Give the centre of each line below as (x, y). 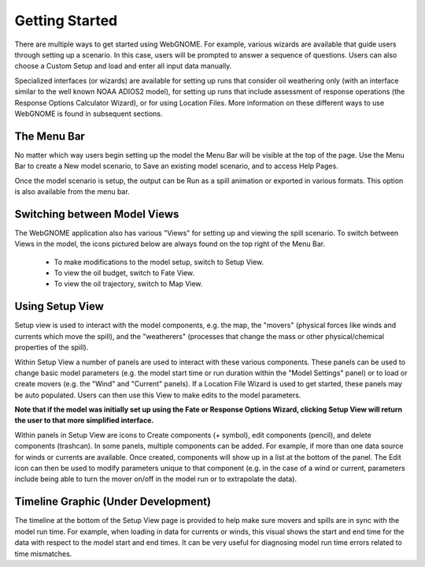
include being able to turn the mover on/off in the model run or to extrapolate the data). (156, 479)
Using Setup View (59, 306)
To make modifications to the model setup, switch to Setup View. (159, 262)
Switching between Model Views (97, 214)
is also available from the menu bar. (72, 191)
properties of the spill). (52, 348)
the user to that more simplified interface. (84, 420)
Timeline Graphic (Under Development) (113, 502)
